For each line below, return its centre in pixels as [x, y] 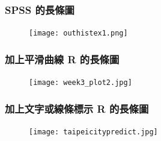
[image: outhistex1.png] [78, 33]
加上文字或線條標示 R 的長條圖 [77, 108]
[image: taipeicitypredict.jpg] [93, 132]
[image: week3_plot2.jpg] [80, 83]
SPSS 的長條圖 [40, 9]
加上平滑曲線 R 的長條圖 [62, 59]
